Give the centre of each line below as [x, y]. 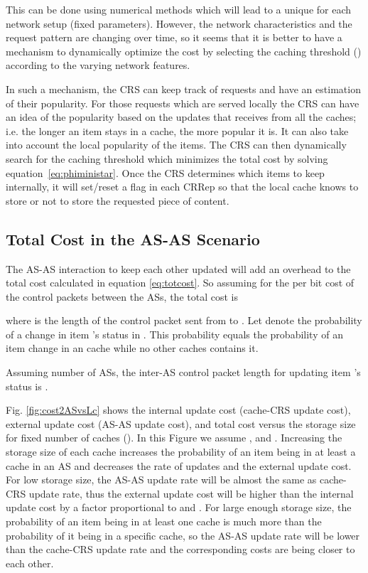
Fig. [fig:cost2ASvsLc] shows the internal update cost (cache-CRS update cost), [178, 410]
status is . [27, 386]
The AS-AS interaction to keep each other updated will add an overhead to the [178, 268]
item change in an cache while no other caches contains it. [132, 348]
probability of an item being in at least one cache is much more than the [164, 521]
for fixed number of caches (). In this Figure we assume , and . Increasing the [174, 438]
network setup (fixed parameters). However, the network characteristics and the [179, 23]
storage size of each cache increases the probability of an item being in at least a [181, 452]
